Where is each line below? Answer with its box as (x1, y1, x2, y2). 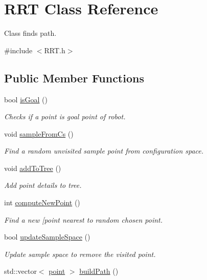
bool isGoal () (4, 94, 48, 104)
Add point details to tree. (4, 180, 82, 190)
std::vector (4, 266, 37, 276)
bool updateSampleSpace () (4, 231, 90, 242)
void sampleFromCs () (4, 128, 74, 139)
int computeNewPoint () (4, 197, 80, 208)
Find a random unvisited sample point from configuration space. (4, 145, 204, 156)
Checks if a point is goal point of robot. (4, 111, 126, 122)
